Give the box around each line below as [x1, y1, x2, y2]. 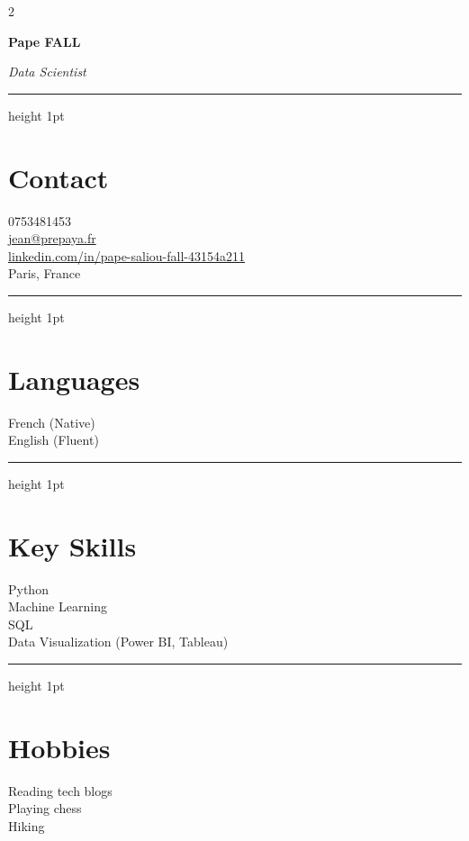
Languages [8, 360, 140, 397]
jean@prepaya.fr [8, 229, 96, 248]
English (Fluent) [8, 430, 99, 449]
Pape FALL [8, 32, 81, 50]
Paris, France [8, 264, 81, 283]
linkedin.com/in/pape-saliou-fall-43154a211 [8, 246, 246, 265]
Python [8, 579, 49, 598]
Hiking [8, 816, 45, 835]
